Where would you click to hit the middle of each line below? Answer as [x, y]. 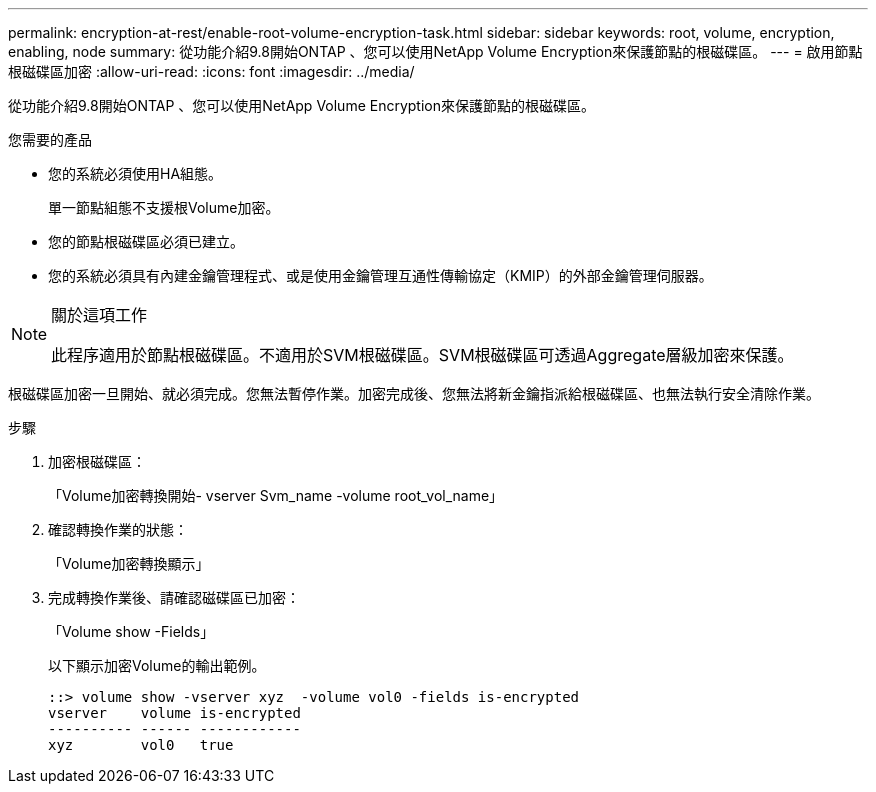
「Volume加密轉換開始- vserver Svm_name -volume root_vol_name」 [276, 495]
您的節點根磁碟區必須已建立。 [146, 241]
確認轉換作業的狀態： [118, 529]
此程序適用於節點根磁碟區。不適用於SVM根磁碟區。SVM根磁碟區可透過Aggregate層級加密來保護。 [422, 355]
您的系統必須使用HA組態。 [135, 173]
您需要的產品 [50, 139]
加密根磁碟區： [97, 461]
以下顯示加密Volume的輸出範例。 [157, 665]
